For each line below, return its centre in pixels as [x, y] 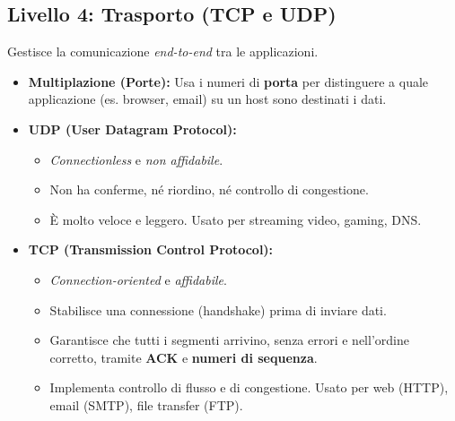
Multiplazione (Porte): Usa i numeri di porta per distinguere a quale [228, 81]
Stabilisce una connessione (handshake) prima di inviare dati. [218, 309]
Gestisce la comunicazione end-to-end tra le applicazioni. [163, 52]
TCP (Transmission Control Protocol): [151, 249]
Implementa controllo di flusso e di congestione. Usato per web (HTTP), [249, 387]
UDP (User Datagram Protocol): [132, 129]
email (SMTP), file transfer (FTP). [146, 404]
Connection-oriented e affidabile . [138, 279]
